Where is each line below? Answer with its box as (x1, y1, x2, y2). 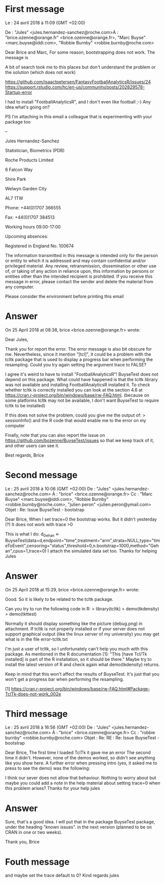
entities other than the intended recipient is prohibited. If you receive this (5, 273, 153, 279)
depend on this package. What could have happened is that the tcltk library (5, 376, 158, 382)
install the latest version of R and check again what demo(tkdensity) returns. (5, 661, 160, 667)
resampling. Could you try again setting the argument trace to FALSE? (5, 361, 147, 367)
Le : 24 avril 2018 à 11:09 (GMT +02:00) (5, 20, 85, 26)
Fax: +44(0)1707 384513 (5, 214, 55, 220)
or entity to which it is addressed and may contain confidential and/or (5, 258, 146, 263)
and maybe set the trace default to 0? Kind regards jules (5, 873, 119, 879)
